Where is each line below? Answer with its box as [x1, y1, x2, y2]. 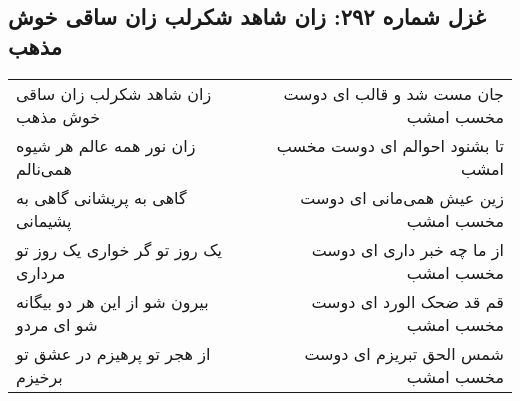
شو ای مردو [16, 312, 98, 336]
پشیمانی [16, 208, 72, 232]
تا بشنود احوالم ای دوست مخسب [276, 133, 504, 157]
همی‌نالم [16, 156, 72, 180]
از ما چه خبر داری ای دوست [311, 237, 504, 261]
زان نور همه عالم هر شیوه [16, 133, 196, 157]
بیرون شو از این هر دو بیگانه [16, 289, 209, 313]
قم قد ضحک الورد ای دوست [311, 289, 504, 313]
